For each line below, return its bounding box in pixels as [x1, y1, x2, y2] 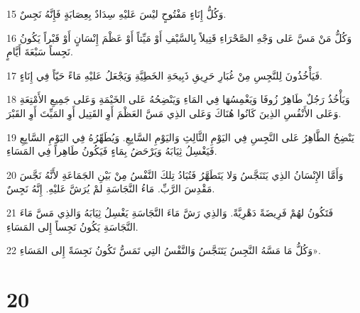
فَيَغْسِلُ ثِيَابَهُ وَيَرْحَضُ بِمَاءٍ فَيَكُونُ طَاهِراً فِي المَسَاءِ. [6, 143, 217, 158]
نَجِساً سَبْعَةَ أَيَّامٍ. [6, 44, 73, 59]
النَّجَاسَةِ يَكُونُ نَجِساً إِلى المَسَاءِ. [6, 219, 138, 234]
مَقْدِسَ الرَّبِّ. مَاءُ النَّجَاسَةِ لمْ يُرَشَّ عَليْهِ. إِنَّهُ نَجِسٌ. [6, 181, 215, 196]
